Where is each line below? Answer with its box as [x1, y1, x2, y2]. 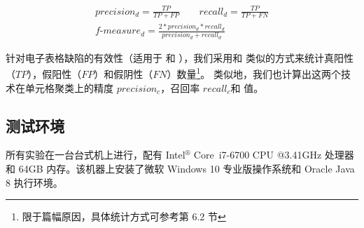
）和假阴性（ [94, 67, 153, 81]
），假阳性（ [27, 67, 82, 81]
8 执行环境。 [6, 175, 63, 189]
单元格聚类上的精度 [24, 80, 113, 95]
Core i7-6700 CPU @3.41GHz [193, 147, 322, 162]
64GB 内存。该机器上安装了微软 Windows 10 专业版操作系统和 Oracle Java [18, 161, 355, 176]
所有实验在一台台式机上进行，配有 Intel [6, 147, 185, 162]
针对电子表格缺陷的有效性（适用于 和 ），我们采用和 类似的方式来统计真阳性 [6, 50, 353, 65]
